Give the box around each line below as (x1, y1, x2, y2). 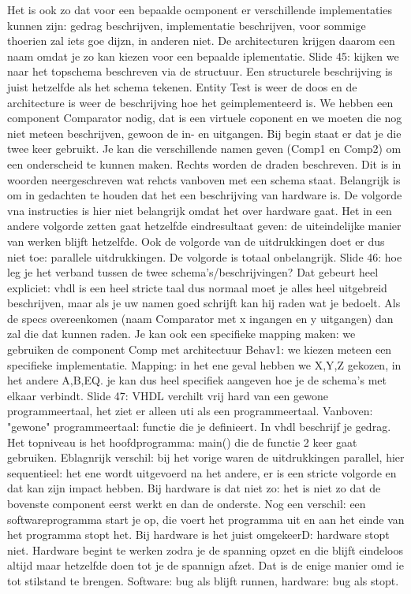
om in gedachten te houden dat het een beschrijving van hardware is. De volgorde (7, 187, 402, 203)
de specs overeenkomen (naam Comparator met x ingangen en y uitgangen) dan (7, 310, 394, 326)
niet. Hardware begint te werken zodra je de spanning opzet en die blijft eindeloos (7, 541, 403, 558)
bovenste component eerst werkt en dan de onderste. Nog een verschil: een (7, 496, 366, 511)
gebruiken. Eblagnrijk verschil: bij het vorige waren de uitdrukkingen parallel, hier (7, 449, 405, 466)
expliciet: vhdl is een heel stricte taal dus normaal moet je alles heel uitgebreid (7, 279, 387, 295)
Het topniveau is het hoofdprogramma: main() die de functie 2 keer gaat (7, 433, 357, 450)
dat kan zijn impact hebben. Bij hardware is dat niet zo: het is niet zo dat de (7, 480, 381, 496)
